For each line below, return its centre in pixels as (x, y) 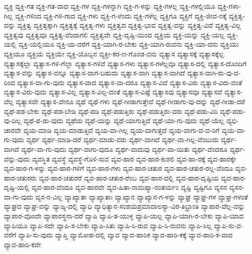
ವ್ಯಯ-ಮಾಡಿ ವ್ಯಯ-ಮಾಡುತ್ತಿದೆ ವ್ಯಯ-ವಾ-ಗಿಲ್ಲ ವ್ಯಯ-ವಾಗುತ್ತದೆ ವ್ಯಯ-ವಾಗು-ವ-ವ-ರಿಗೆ (122, 130)
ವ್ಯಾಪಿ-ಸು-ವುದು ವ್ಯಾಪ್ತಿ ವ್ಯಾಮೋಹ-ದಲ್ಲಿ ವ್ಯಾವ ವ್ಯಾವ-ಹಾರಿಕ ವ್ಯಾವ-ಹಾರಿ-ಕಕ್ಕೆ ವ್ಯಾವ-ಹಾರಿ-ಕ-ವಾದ (126, 235)
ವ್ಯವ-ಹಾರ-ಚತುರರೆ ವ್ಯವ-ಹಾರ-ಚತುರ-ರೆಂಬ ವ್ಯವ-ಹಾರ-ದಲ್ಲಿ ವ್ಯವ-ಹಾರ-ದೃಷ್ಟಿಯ (129, 177)
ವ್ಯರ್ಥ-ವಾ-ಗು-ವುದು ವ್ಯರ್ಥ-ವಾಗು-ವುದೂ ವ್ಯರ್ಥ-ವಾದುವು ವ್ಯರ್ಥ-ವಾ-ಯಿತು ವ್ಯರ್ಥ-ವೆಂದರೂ (124, 149)
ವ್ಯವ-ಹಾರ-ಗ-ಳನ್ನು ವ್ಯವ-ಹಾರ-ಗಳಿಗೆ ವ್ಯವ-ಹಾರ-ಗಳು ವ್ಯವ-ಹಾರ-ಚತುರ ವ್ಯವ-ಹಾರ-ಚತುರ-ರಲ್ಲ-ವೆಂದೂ (118, 168)
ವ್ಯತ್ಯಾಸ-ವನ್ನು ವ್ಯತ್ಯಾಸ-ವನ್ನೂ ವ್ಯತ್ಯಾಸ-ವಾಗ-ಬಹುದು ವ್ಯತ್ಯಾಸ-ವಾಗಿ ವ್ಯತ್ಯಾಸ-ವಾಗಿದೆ (94, 73)
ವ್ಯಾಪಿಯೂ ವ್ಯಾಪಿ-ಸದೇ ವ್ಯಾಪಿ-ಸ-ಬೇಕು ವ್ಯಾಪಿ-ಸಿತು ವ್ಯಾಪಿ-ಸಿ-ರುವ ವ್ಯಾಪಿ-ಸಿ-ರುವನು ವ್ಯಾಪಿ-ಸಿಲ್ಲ (108, 225)
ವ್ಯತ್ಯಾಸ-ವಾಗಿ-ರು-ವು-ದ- (214, 73)
